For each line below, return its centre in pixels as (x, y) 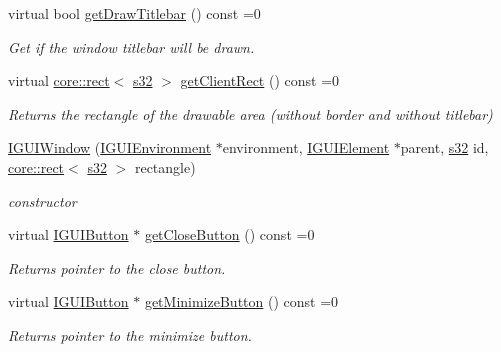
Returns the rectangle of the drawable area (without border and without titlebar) (250, 113)
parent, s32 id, (444, 147)
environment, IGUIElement (306, 147)
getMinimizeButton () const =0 (241, 301)
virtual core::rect (59, 80)
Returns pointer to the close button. (117, 267)
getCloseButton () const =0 (229, 234)
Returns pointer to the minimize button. (130, 334)
